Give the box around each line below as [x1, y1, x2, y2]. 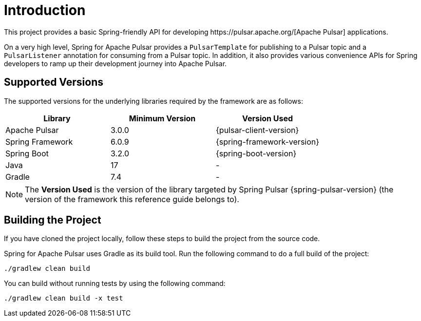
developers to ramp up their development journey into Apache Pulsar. [4, 59, 227, 68]
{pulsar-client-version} [216, 125, 299, 135]
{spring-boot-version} [216, 148, 297, 158]
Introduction [4, 2, 86, 19]
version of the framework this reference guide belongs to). [25, 194, 239, 204]
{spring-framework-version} [216, 136, 320, 147]
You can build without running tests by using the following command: [4, 279, 226, 288]
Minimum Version [129, 113, 196, 123]
